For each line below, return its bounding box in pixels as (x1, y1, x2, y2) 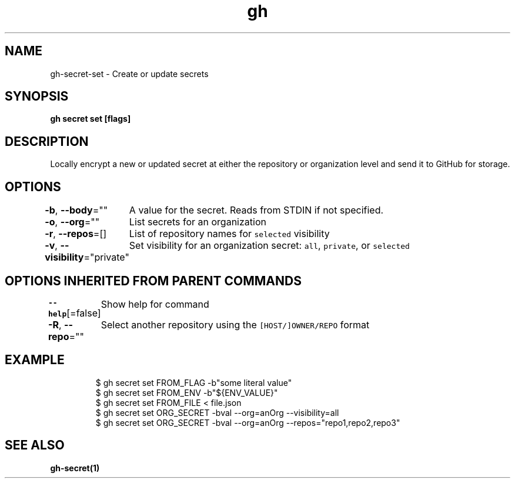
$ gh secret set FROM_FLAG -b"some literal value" (95, 377, 292, 388)
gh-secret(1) (50, 462, 100, 473)
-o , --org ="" (45, 216, 100, 228)
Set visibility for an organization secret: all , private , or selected (129, 239, 410, 252)
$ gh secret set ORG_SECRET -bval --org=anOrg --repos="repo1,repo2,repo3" (95, 417, 400, 428)
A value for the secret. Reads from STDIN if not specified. (129, 204, 384, 216)
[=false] (66, 307, 101, 319)
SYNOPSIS (5, 89, 69, 104)
